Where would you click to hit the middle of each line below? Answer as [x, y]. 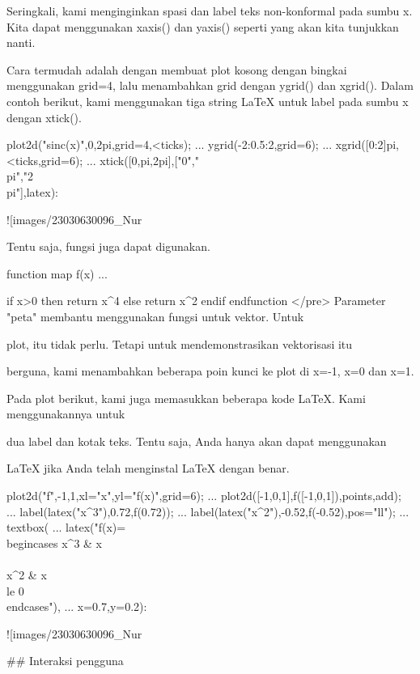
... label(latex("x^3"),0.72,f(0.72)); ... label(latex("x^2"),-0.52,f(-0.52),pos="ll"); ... [208, 511]
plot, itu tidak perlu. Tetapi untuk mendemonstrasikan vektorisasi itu [180, 343]
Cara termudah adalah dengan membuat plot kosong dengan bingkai [177, 69]
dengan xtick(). [44, 117]
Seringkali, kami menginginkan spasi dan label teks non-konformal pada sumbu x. [210, 11]
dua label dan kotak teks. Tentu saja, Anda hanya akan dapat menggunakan [197, 441]
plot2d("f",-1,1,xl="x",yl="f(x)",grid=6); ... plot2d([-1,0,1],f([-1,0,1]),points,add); [204, 496]
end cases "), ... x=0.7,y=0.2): [77, 606]
